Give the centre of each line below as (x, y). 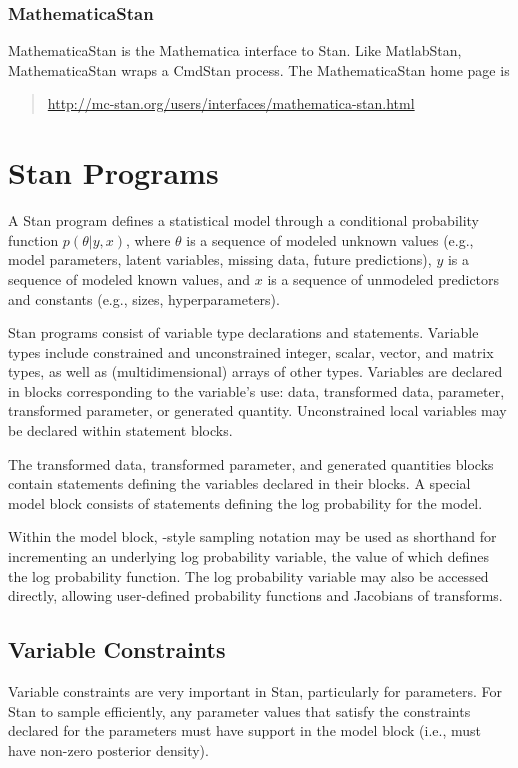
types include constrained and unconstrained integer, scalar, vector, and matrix (251, 351)
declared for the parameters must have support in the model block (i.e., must (244, 730)
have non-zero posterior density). (108, 749)
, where (148, 239)
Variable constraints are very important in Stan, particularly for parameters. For (255, 691)
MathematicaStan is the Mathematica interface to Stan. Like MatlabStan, (235, 50)
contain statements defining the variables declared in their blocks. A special (239, 483)
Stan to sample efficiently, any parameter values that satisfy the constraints (239, 710)
